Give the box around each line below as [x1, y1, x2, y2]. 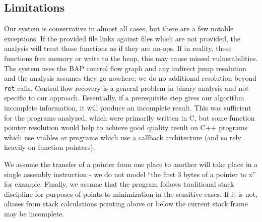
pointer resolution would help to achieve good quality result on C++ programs [4, 122, 248, 133]
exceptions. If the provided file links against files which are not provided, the [4, 33, 241, 43]
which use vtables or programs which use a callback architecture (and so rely [4, 132, 241, 142]
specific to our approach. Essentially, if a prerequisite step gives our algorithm [4, 92, 244, 103]
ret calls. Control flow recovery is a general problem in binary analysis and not [4, 82, 249, 93]
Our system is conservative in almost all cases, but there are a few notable [4, 23, 234, 34]
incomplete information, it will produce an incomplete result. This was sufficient [4, 102, 251, 113]
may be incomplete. [4, 208, 64, 218]
